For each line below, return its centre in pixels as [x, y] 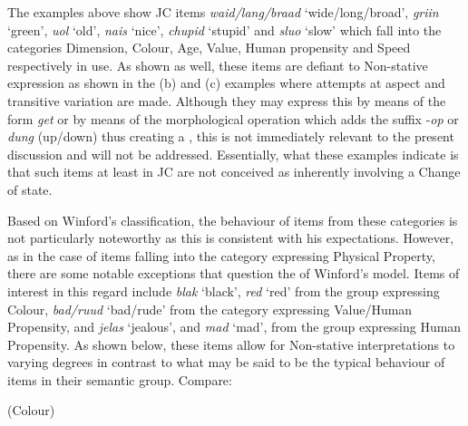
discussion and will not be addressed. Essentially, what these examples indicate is [233, 154]
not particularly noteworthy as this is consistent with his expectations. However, [231, 238]
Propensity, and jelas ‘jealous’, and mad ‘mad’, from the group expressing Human [234, 327]
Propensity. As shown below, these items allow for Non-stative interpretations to [231, 344]
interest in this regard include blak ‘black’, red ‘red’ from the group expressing [224, 290]
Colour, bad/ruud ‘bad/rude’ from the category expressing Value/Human [210, 309]
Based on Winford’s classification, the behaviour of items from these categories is [233, 220]
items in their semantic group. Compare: [120, 379]
